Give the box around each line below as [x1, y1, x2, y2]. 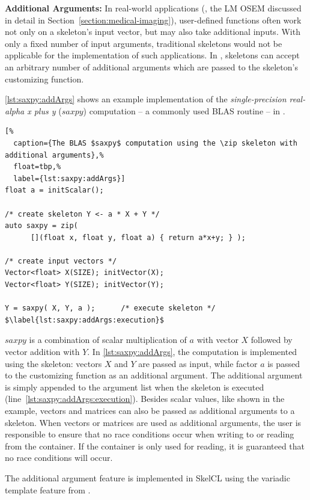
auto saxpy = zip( [5, 221, 78, 230]
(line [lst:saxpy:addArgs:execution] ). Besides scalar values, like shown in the [5, 392, 285, 405]
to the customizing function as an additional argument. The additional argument [5, 369, 303, 381]
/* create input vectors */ [5, 256, 117, 265]
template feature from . [5, 483, 91, 496]
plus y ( [34, 104, 62, 117]
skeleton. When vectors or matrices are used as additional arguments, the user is [5, 416, 302, 428]
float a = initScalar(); [5, 186, 104, 195]
